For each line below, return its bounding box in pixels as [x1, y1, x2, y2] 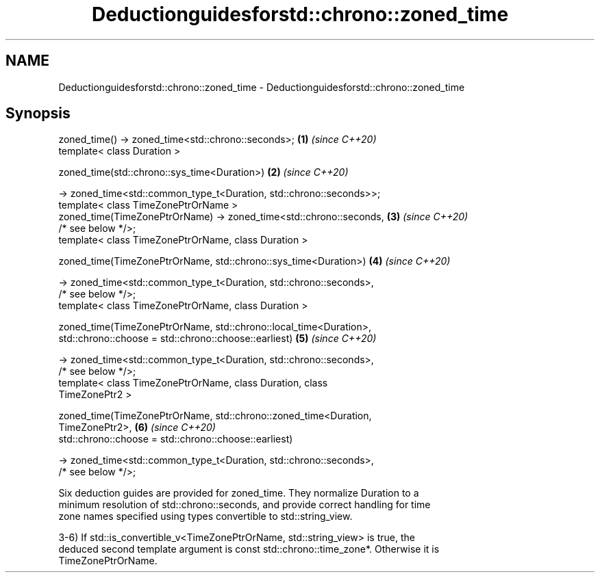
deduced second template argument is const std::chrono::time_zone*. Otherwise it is [58, 543, 440, 555]
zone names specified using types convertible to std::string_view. [58, 510, 353, 523]
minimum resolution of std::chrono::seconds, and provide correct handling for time [58, 499, 431, 511]
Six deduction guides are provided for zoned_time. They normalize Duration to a [58, 487, 419, 499]
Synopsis [5, 105, 71, 122]
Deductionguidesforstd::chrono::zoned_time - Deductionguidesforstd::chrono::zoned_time [58, 81, 465, 93]
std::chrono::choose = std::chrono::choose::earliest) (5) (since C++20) [58, 332, 377, 345]
